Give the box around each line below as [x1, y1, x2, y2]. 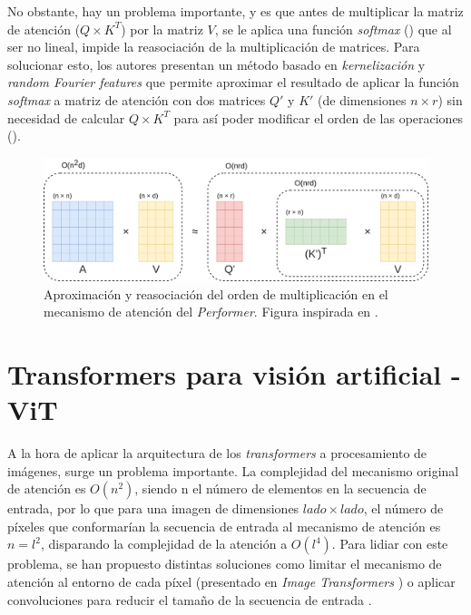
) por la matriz [121, 19, 203, 38]
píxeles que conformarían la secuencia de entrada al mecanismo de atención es [7, 516, 441, 535]
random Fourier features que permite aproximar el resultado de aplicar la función [7, 73, 459, 92]
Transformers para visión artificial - [7, 355, 461, 392]
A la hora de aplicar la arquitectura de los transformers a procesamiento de [7, 444, 427, 463]
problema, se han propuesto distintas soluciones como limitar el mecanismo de [7, 554, 442, 573]
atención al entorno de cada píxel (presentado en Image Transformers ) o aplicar [7, 572, 456, 591]
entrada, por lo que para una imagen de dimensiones [7, 499, 299, 518]
